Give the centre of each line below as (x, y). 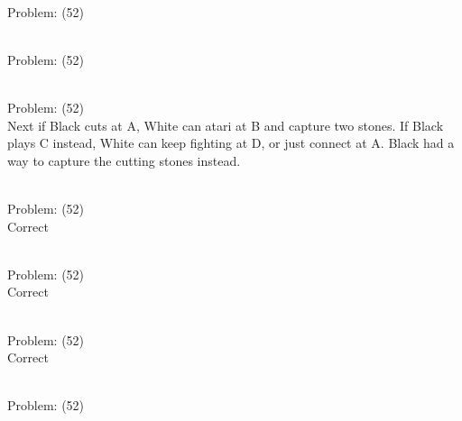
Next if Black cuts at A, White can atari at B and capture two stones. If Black (226, 125)
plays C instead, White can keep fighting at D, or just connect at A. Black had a (231, 143)
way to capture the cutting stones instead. (124, 160)
